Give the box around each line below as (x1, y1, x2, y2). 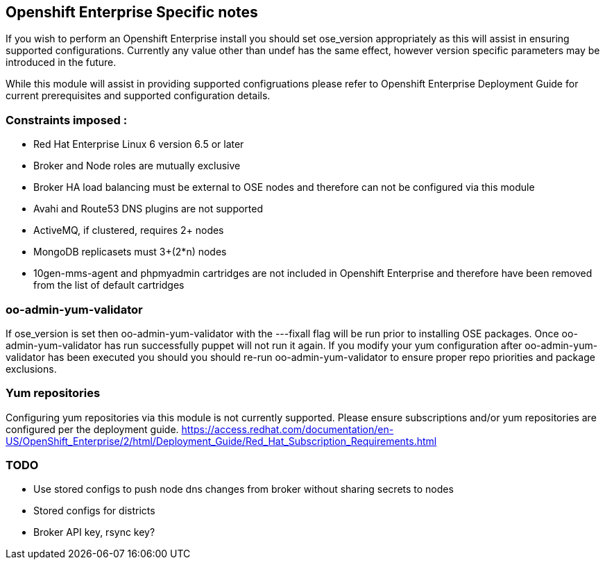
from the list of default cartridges (33, 279, 185, 292)
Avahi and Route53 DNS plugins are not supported (33, 203, 264, 215)
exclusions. (6, 362, 57, 375)
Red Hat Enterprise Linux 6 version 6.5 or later (33, 138, 244, 151)
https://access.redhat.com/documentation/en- (181, 423, 394, 435)
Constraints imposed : (6, 112, 128, 127)
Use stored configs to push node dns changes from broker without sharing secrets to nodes (33, 483, 454, 496)
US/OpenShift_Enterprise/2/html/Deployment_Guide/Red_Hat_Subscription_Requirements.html (6, 435, 437, 447)
